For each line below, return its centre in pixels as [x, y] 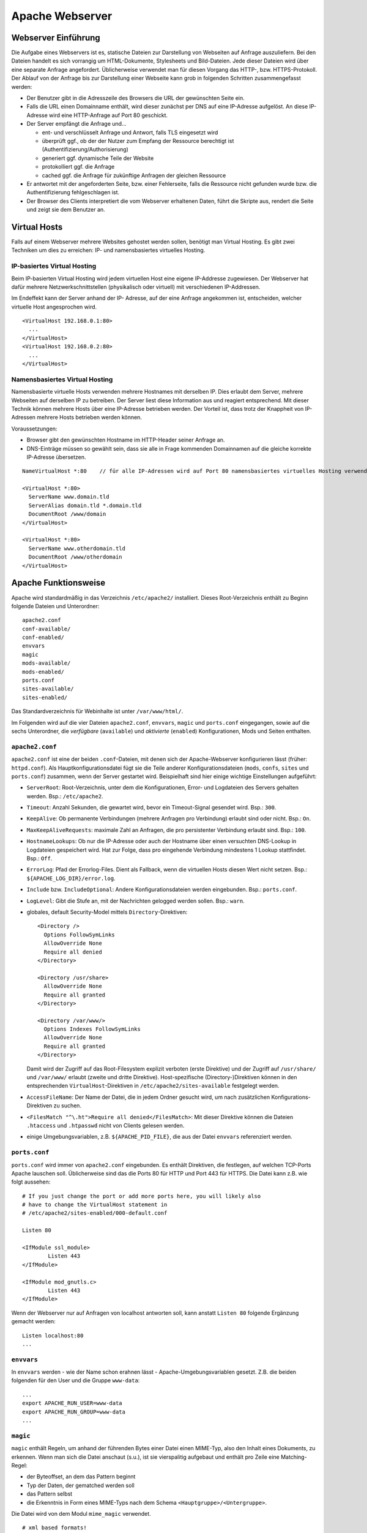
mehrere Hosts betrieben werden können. [89, 418]
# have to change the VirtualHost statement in [95, 1205]
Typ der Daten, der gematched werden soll [80, 1485]
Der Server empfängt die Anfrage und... [76, 124]
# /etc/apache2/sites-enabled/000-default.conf [95, 1213]
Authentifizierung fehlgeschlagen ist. [73, 193]
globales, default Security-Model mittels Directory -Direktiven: [107, 912]
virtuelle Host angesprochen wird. [54, 307]
